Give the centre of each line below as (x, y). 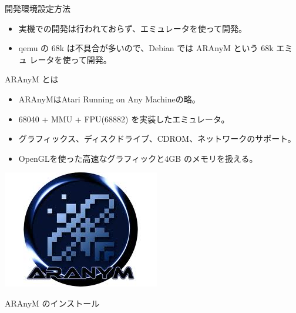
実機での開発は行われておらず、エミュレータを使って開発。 (133, 28)
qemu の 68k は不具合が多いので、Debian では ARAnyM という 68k (146, 48)
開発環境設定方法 (38, 8)
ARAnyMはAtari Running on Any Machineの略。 (109, 99)
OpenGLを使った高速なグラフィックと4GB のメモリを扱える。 (138, 158)
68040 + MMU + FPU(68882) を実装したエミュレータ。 (124, 119)
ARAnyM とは (32, 79)
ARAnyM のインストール (52, 303)
